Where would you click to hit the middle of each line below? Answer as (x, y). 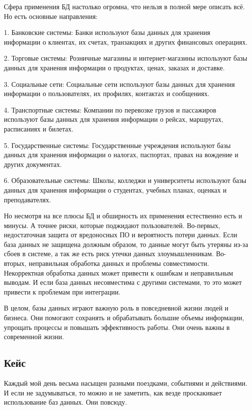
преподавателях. (28, 199)
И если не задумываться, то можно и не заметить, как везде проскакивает (113, 392)
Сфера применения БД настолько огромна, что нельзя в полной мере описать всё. (125, 6)
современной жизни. (34, 336)
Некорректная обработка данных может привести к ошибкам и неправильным (118, 272)
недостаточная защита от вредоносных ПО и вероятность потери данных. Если (121, 235)
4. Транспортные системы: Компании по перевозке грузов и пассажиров (110, 109)
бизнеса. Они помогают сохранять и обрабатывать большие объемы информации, (124, 318)
